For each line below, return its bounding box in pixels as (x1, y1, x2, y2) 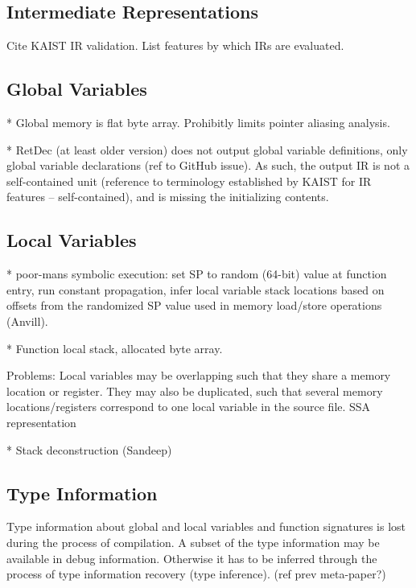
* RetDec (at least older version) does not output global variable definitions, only (6, 141, 408, 158)
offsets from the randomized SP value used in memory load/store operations (6, 297, 382, 314)
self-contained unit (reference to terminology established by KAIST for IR (6, 172, 372, 189)
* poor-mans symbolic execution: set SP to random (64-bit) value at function (6, 265, 387, 282)
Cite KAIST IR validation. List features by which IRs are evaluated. (6, 37, 344, 54)
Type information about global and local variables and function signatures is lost (6, 518, 406, 535)
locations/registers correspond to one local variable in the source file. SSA (6, 398, 371, 415)
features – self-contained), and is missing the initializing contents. (6, 188, 329, 205)
